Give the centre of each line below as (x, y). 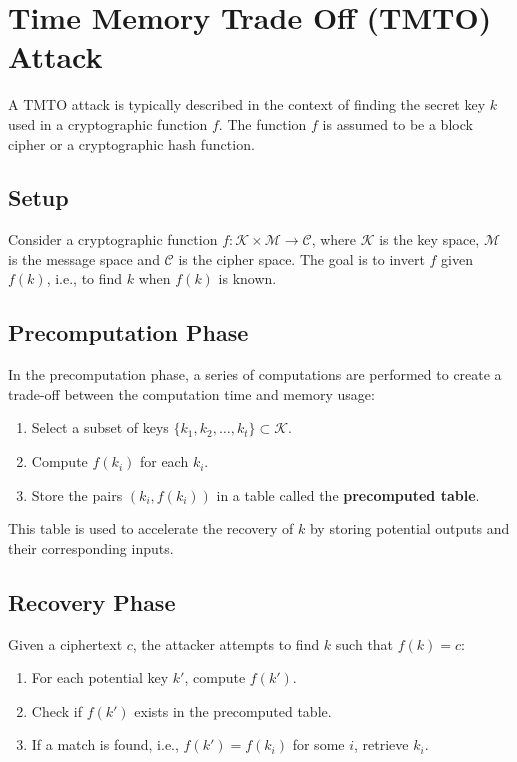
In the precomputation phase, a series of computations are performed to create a (255, 374)
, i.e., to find (84, 278)
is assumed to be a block (397, 123)
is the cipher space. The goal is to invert (301, 258)
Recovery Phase (92, 601)
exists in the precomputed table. (233, 710)
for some (318, 744)
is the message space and (84, 258)
